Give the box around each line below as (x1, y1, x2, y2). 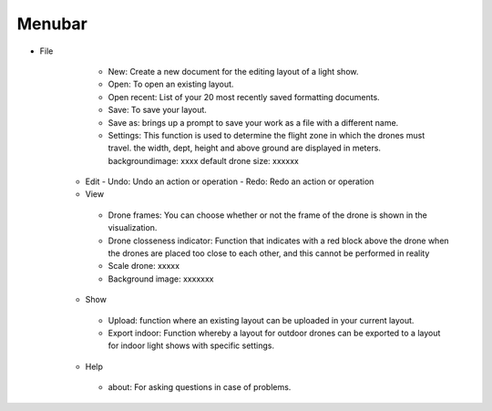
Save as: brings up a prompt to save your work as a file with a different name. (108, 117, 399, 128)
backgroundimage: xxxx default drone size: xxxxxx (108, 155, 300, 166)
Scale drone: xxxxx (108, 261, 180, 272)
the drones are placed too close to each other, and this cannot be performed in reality (108, 248, 430, 259)
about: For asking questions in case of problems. (108, 382, 292, 393)
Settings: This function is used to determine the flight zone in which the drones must (108, 129, 425, 140)
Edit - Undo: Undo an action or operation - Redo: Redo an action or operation (85, 176, 374, 187)
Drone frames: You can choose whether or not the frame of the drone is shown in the (108, 210, 428, 221)
